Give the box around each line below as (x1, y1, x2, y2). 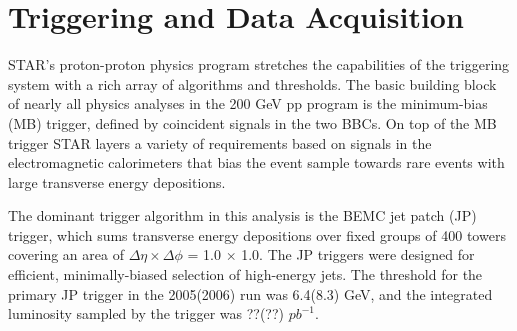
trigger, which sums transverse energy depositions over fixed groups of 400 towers (8, 224, 506, 245)
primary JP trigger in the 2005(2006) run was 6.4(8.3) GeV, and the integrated (8, 283, 493, 304)
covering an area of (8, 244, 124, 265)
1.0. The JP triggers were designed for (241, 244, 475, 265)
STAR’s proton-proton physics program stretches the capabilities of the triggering (8, 54, 510, 75)
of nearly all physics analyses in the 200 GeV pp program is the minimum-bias (8, 93, 488, 114)
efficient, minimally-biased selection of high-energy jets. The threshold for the (8, 264, 483, 285)
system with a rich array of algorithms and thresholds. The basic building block (8, 73, 497, 94)
